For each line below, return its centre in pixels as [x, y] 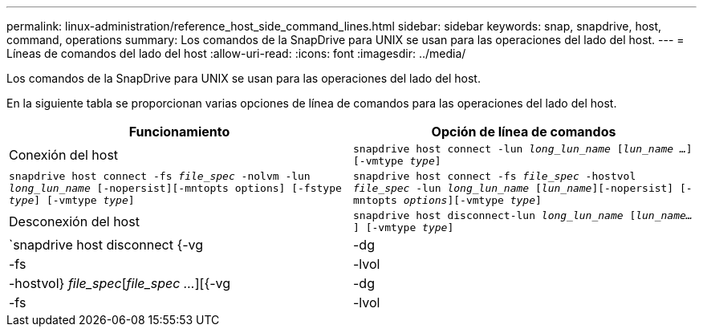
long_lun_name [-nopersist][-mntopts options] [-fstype [175, 188]
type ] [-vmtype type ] [72, 200]
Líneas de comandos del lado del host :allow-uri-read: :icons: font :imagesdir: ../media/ [236, 53]
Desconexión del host [74, 221]
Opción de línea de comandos [524, 132]
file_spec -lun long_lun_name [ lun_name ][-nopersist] [514, 188]
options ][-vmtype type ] [472, 200]
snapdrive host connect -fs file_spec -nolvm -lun [160, 176]
